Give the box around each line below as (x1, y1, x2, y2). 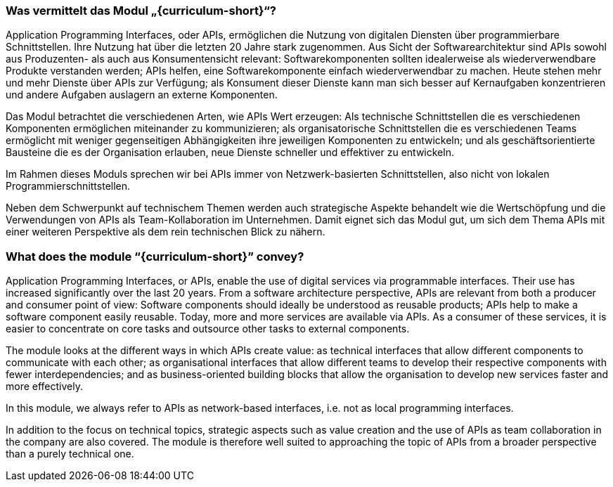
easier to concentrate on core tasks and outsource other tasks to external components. (6, 323, 410, 335)
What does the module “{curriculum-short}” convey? (6, 249, 304, 264)
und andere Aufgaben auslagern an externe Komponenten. (6, 89, 278, 101)
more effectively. (6, 380, 83, 393)
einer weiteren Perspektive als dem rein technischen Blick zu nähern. (6, 226, 325, 238)
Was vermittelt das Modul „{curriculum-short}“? (6, 4, 276, 18)
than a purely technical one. (6, 448, 134, 460)
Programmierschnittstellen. (6, 180, 131, 193)
